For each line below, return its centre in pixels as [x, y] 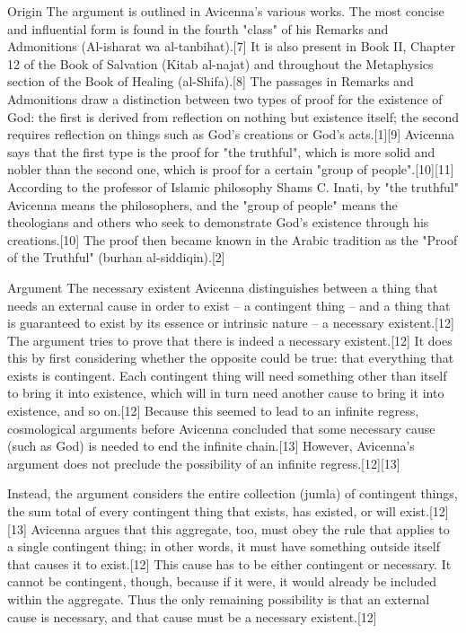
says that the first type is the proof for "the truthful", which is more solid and [221, 151]
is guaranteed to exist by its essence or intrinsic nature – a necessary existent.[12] [231, 323]
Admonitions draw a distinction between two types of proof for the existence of [225, 98]
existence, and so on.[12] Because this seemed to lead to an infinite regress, [213, 411]
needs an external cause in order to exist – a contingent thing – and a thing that [229, 305]
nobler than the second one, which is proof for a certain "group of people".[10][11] [231, 169]
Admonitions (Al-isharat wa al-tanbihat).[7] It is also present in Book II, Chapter [231, 46]
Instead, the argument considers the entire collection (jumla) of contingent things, [233, 493]
